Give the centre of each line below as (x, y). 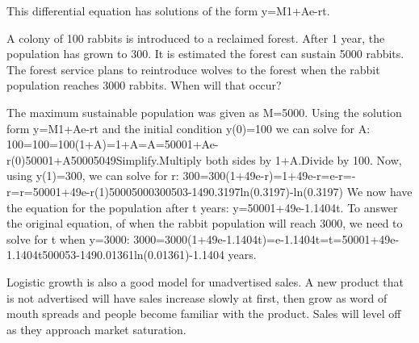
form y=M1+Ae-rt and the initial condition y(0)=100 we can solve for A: (189, 128)
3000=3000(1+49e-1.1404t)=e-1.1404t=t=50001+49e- (266, 238)
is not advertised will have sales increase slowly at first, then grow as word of (197, 297)
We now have (379, 191)
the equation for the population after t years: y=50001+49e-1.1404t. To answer (202, 207)
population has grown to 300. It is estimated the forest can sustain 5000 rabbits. (205, 54)
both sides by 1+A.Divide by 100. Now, (304, 159)
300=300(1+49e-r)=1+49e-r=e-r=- (269, 176)
